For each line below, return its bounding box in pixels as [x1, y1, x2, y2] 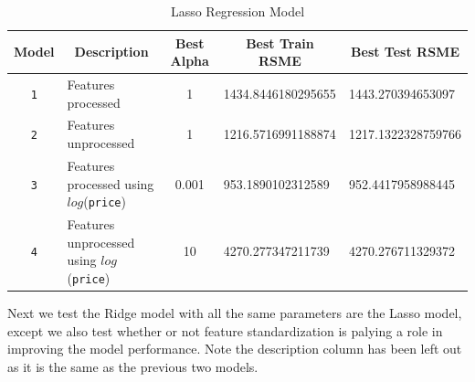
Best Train [246, 33, 314, 52]
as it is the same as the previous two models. [7, 356, 259, 376]
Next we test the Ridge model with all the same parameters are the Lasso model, [7, 302, 462, 322]
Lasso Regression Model [170, 2, 305, 20]
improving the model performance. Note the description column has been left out [7, 339, 462, 358]
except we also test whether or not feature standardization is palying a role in [7, 321, 443, 340]
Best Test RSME [351, 42, 459, 61]
